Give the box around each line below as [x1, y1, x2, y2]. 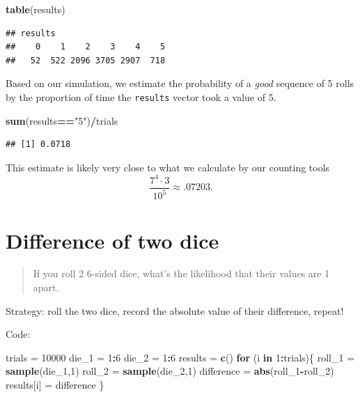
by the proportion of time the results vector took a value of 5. [6, 89, 276, 104]
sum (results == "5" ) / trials [6, 113, 118, 127]
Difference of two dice [6, 226, 219, 254]
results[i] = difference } [6, 377, 104, 391]
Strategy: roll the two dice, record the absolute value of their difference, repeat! [6, 303, 344, 318]
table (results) [6, 2, 65, 16]
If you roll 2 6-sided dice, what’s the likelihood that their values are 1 [33, 266, 330, 281]
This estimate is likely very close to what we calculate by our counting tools [6, 159, 330, 174]
